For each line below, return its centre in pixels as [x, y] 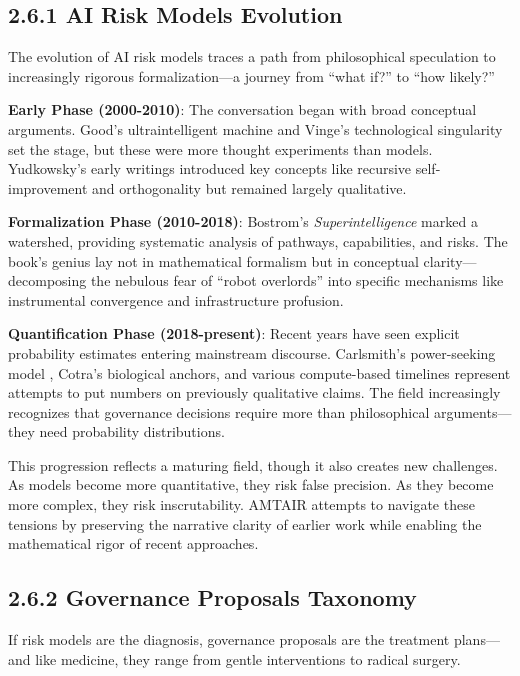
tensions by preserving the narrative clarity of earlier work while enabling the [245, 523]
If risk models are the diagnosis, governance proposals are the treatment [229, 639]
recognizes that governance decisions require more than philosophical [219, 411]
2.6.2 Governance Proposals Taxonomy [212, 597]
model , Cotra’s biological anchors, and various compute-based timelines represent [259, 372]
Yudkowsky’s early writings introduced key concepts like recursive [210, 168]
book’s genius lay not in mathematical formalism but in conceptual [213, 260]
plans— [476, 639]
